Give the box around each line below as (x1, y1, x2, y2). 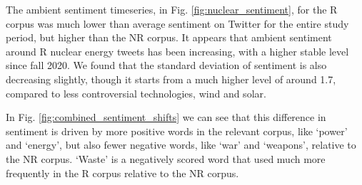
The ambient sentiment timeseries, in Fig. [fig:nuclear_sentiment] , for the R (6, 2, 338, 16)
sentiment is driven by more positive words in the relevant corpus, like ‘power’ (6, 123, 348, 138)
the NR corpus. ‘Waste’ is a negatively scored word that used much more (6, 151, 326, 166)
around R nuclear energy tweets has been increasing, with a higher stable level (6, 43, 349, 58)
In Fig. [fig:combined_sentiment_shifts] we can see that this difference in (6, 110, 326, 125)
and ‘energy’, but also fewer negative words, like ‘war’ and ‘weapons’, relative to (6, 137, 356, 152)
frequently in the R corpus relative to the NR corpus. (6, 165, 239, 180)
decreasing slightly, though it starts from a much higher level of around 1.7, (6, 71, 336, 86)
